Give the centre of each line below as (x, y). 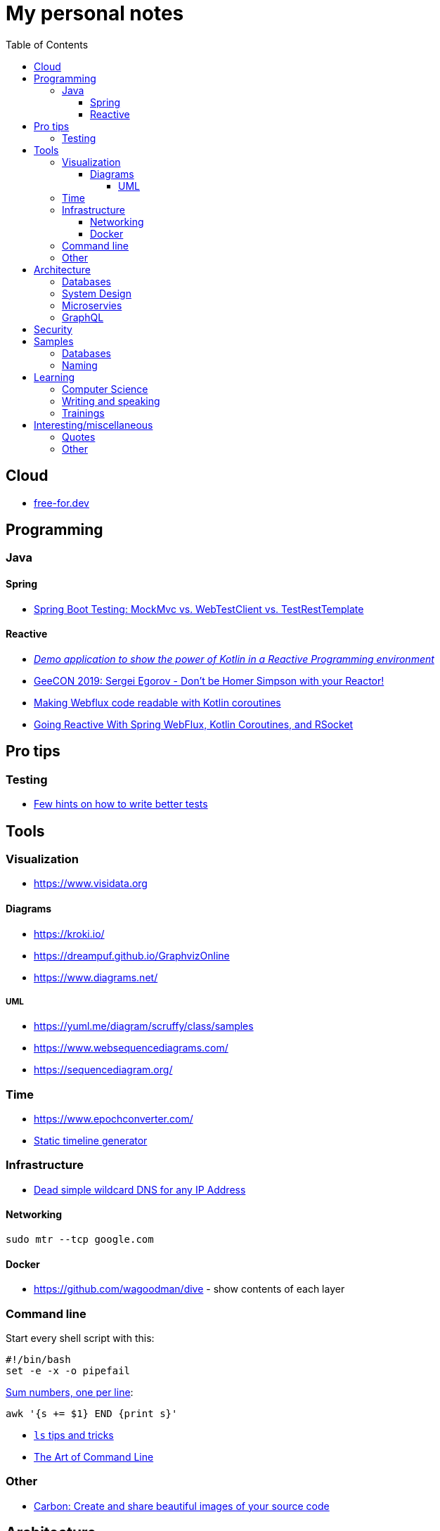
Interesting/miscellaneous (93, 425)
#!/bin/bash (38, 1359)
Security (53, 329)
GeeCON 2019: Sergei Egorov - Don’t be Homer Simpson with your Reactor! (209, 680)
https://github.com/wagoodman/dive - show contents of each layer (189, 1289)
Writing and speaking (111, 401)
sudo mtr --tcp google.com (80, 1240)
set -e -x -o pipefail (68, 1371)
